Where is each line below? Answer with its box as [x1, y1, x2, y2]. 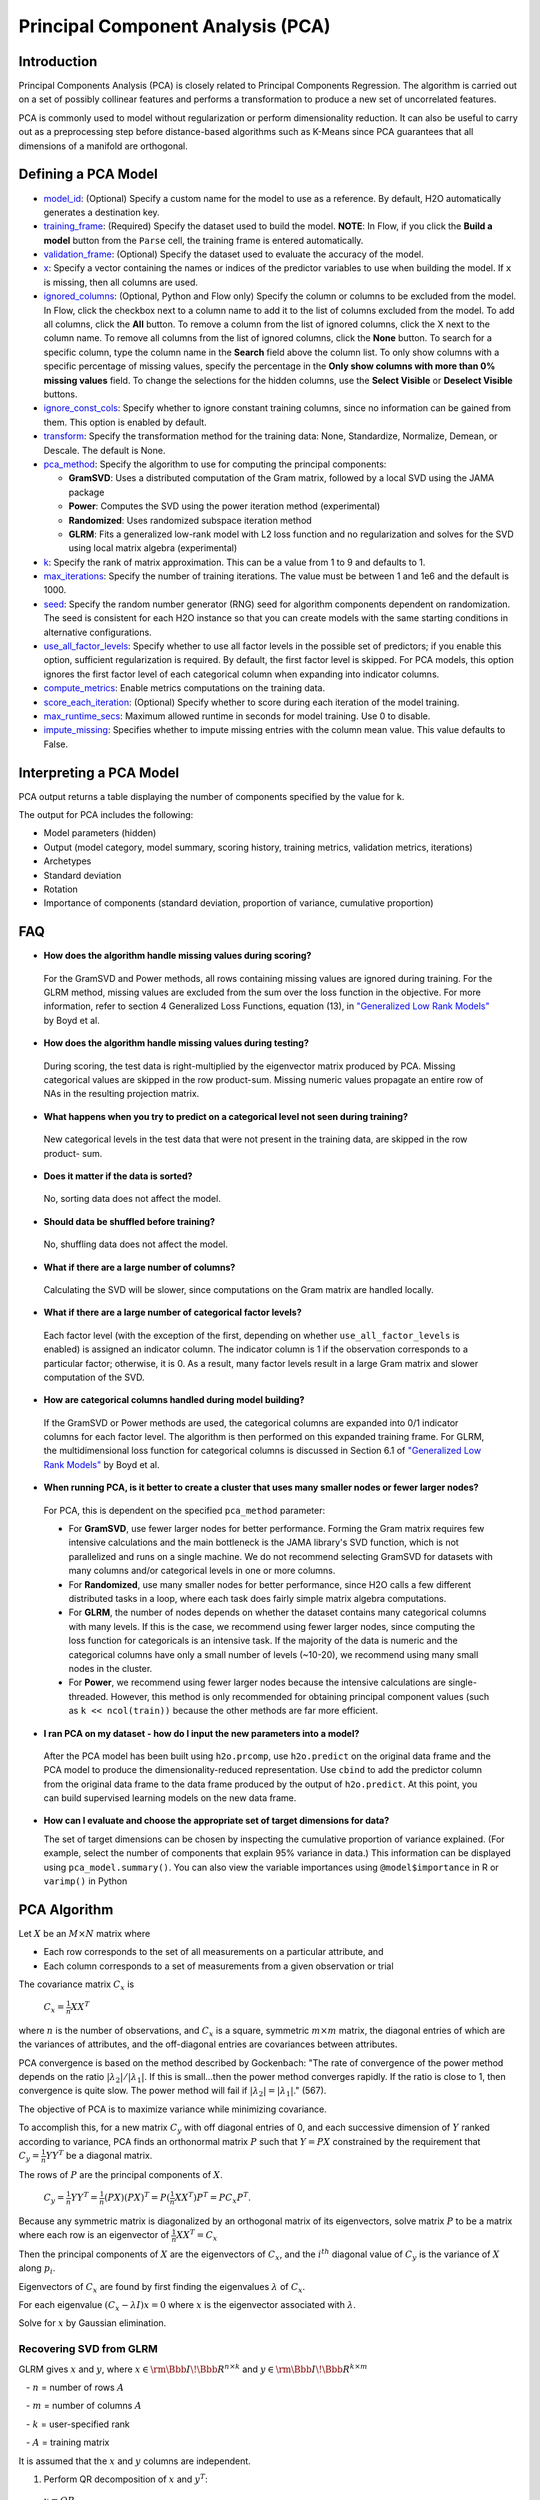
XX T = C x [176, 2228, 218, 2243]
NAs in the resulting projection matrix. [43, 1088, 200, 1100]
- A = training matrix [25, 2436, 110, 2449]
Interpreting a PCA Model [18, 764, 180, 781]
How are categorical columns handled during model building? [43, 1394, 305, 1406]
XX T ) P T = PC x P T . [174, 2190, 252, 2205]
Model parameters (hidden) [43, 827, 157, 839]
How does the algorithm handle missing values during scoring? [43, 950, 312, 962]
